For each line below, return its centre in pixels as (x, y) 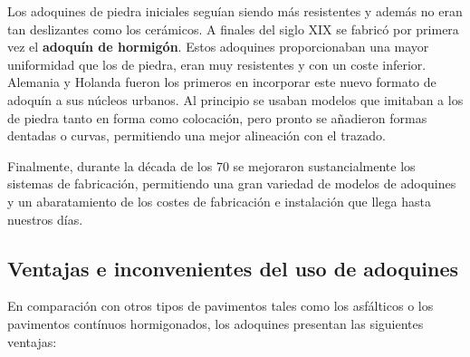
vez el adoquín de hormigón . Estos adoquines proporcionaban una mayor (218, 47)
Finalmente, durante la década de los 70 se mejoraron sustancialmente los (211, 165)
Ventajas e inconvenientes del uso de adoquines (233, 268)
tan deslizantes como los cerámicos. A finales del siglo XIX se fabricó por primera (233, 29)
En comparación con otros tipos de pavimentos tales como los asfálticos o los (221, 306)
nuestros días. (45, 219)
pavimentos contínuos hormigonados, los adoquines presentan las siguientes (216, 323)
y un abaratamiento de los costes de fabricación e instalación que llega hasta (219, 201)
